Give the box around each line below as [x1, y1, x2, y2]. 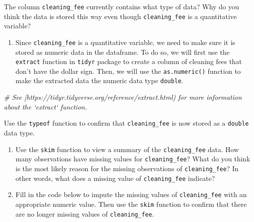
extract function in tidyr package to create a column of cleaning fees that [15, 56, 242, 67]
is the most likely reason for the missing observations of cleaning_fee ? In [15, 163, 239, 173]
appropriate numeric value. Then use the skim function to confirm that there [15, 199, 247, 209]
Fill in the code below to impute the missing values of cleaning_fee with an [15, 189, 247, 200]
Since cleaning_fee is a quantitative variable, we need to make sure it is [15, 37, 235, 47]
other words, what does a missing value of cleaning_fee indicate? [15, 173, 215, 183]
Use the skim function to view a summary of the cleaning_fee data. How [15, 144, 239, 154]
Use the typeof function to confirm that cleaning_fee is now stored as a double [4, 118, 249, 128]
